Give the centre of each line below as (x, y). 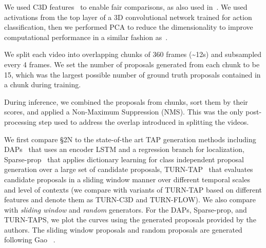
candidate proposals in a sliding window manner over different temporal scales (127, 179)
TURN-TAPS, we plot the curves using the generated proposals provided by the (130, 220)
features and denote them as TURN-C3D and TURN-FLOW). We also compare (130, 199)
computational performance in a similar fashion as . (86, 37)
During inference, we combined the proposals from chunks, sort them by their (126, 101)
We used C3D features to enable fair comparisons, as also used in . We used (126, 7)
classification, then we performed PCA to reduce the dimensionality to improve (129, 27)
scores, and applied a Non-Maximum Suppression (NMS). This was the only (124, 112)
